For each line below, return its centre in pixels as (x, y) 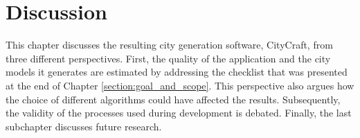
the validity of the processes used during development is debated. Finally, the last (179, 113)
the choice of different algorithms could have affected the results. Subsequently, (173, 99)
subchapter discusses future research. (84, 126)
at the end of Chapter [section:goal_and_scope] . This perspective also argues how (180, 85)
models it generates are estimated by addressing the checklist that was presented (177, 72)
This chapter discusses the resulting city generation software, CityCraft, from (169, 45)
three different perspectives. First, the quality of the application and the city (168, 58)
